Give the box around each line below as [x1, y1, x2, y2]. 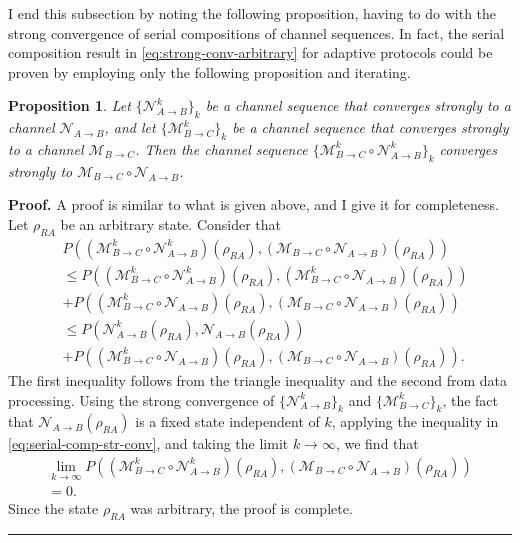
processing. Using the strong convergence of [8, 389, 275, 410]
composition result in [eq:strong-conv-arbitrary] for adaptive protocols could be [8, 42, 493, 63]
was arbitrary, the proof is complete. [130, 498, 353, 519]
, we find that [335, 433, 419, 454]
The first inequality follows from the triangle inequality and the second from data [8, 369, 507, 390]
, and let [104, 117, 156, 138]
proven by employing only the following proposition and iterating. [8, 61, 411, 82]
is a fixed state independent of [135, 411, 320, 432]
